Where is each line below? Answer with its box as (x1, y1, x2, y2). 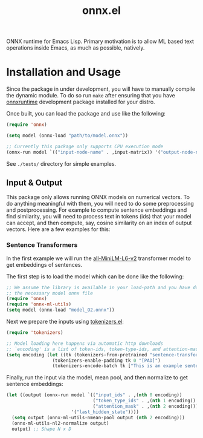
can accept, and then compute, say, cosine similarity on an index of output (6, 219, 192, 227)
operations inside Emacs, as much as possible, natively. (6, 44, 145, 51)
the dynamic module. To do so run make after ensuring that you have (6, 92, 175, 99)
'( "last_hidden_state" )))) (71, 409, 139, 415)
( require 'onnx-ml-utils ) (6, 301, 71, 307)
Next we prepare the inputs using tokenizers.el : (6, 318, 124, 325)
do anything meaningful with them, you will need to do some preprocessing (6, 200, 195, 208)
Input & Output (6, 178, 62, 188)
